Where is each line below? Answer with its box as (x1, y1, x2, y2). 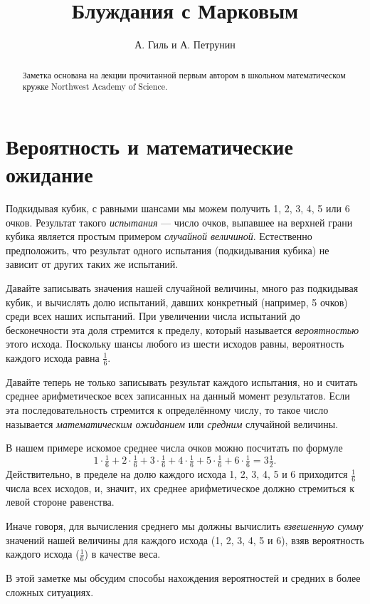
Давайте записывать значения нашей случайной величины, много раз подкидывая (6, 280, 359, 295)
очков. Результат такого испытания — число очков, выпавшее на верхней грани (6, 214, 353, 229)
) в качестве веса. (84, 546, 161, 561)
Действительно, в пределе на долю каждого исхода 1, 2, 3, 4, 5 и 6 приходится (6, 467, 348, 481)
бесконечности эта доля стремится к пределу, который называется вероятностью (6, 322, 359, 337)
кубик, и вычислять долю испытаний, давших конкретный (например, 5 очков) (6, 294, 348, 309)
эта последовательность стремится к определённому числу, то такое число (6, 402, 329, 417)
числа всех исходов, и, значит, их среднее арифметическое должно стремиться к (6, 480, 354, 495)
